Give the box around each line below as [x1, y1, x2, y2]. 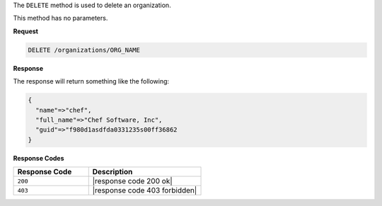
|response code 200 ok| [92, 176, 173, 186]
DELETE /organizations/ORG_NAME [28, 46, 141, 54]
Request [13, 27, 39, 35]
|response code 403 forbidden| [92, 185, 197, 195]
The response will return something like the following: [13, 77, 170, 86]
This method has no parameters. [13, 14, 108, 23]
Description [92, 167, 133, 177]
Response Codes [13, 154, 64, 162]
